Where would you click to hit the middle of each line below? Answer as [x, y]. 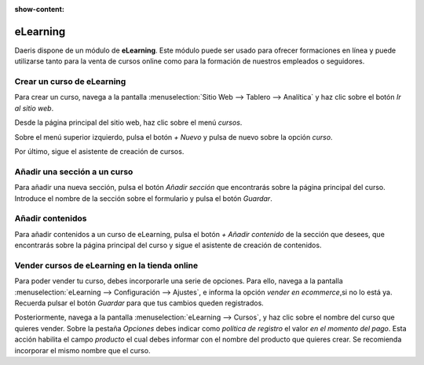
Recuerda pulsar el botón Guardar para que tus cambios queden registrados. [139, 303]
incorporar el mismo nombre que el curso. [82, 350]
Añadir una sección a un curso [74, 171]
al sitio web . [34, 108]
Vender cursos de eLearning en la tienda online [106, 265]
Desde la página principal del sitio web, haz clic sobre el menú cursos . [128, 122]
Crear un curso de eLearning [70, 82]
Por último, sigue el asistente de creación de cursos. [99, 151]
